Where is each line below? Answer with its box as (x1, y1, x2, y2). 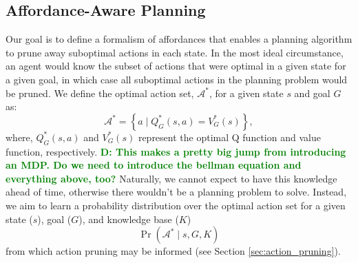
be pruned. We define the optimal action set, (6, 85, 194, 100)
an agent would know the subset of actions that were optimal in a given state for (6, 59, 346, 73)
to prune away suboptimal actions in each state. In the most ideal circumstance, (6, 45, 344, 59)
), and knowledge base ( (78, 211, 179, 226)
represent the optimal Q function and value (138, 129, 321, 144)
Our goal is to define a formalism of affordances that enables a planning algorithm (6, 32, 352, 46)
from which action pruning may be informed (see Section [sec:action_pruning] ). (6, 244, 341, 258)
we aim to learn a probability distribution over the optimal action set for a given (6, 198, 346, 212)
